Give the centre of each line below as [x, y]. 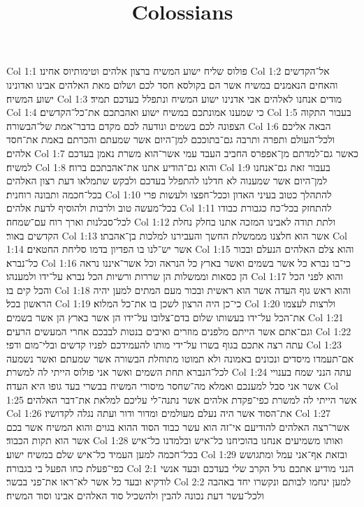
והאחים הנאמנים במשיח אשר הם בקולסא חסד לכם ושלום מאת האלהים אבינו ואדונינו [172, 84]
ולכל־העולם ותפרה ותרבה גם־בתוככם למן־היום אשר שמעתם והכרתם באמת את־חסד [171, 139]
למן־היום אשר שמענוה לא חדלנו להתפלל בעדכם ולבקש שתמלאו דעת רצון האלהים [167, 181]
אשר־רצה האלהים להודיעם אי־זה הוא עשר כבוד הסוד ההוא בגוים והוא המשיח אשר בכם [178, 426]
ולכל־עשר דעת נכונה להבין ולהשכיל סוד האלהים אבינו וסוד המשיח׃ [135, 495]
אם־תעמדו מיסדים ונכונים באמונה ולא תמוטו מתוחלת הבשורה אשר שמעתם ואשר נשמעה [180, 358]
